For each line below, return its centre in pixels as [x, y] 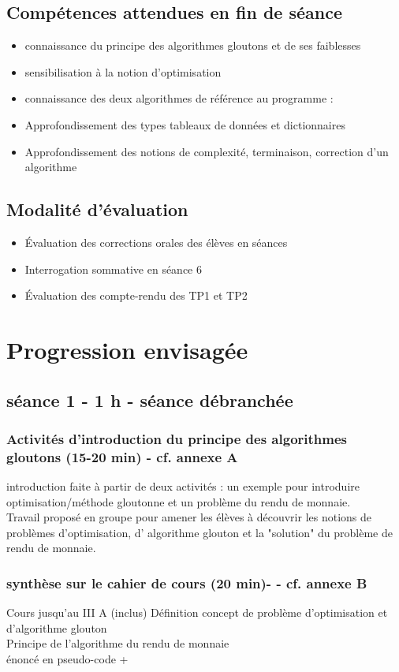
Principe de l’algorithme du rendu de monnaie [118, 643]
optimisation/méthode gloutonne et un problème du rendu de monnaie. [179, 501]
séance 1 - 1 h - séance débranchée [150, 399]
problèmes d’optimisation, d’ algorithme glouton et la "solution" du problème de [199, 532]
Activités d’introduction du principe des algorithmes [177, 438]
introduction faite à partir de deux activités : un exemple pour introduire [183, 486]
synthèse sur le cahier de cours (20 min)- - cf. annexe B [187, 582]
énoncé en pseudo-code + [67, 659]
